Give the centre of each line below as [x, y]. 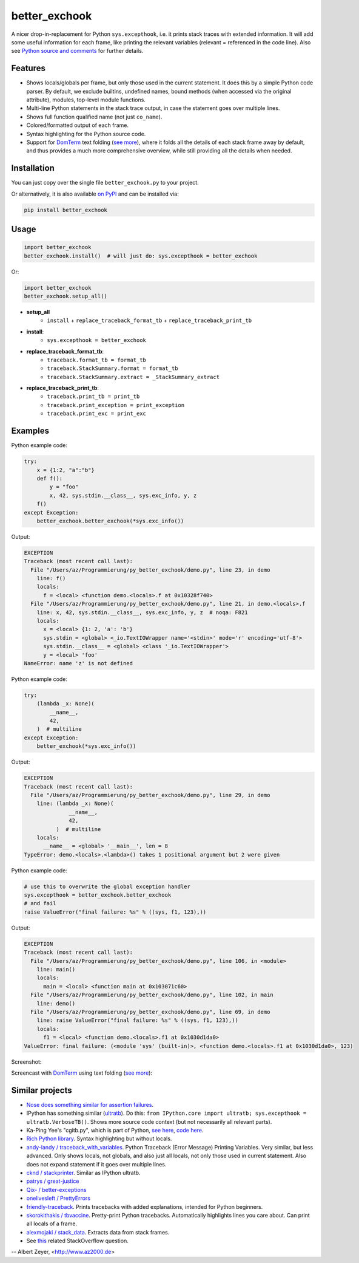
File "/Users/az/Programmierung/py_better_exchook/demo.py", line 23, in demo [150, 570]
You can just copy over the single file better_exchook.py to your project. [105, 183]
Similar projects [42, 1090]
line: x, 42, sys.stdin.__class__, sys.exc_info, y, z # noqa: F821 [142, 612]
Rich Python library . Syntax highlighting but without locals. [99, 1138]
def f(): [50, 478]
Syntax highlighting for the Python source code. [86, 134]
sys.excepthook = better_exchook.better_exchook [98, 895]
